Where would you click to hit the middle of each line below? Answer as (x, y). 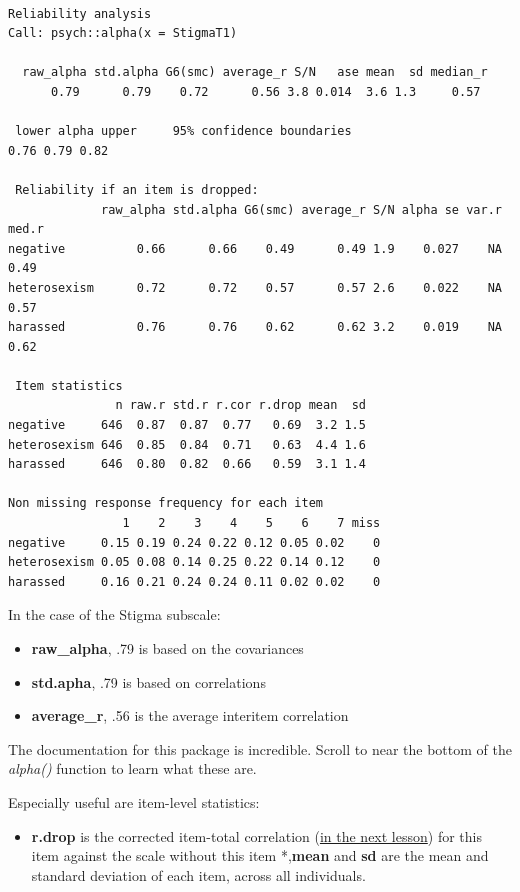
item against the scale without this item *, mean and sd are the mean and (260, 855)
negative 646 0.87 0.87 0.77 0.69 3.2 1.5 (187, 425)
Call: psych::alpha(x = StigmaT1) (123, 33)
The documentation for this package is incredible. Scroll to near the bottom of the (260, 748)
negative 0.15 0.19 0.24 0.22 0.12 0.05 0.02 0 (194, 542)
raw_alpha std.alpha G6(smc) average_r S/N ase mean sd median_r (255, 72)
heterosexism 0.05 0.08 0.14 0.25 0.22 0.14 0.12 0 (194, 562)
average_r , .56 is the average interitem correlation (190, 715)
